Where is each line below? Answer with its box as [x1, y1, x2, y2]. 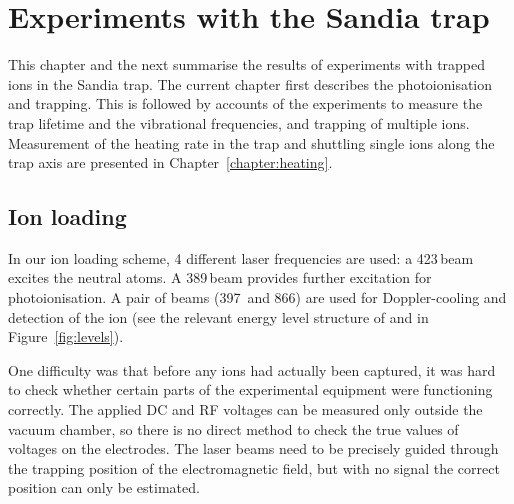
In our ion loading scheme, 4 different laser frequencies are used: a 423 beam [8, 247, 474, 268]
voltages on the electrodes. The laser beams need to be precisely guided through [8, 438, 499, 459]
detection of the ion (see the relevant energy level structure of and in [8, 306, 429, 327]
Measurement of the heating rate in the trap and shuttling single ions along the [8, 132, 495, 153]
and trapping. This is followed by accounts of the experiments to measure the [8, 93, 483, 114]
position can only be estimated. [8, 477, 200, 498]
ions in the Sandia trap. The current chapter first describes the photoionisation [8, 73, 493, 94]
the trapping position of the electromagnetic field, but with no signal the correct [8, 457, 500, 478]
